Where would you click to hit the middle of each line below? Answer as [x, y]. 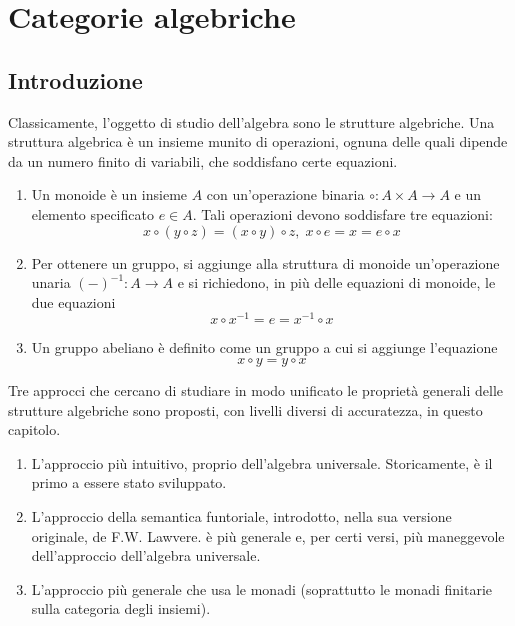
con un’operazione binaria [285, 194]
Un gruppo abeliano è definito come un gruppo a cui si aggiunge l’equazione [264, 347]
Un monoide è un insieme [109, 194]
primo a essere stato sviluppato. [129, 482]
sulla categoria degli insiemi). [121, 608]
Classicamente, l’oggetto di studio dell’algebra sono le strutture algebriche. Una [251, 121]
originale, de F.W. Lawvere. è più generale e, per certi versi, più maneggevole [268, 535]
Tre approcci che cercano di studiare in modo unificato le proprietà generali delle [256, 390]
